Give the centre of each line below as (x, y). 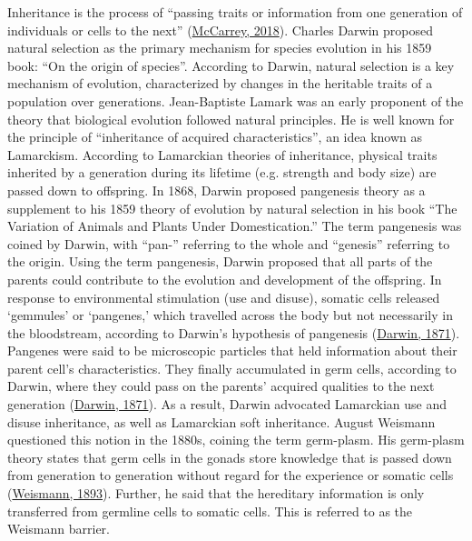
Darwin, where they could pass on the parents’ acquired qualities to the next (221, 386)
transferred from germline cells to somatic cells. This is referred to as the (210, 511)
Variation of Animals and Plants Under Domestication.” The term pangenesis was (235, 226)
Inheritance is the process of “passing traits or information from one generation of (235, 12)
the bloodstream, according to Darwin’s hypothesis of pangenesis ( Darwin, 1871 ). (234, 332)
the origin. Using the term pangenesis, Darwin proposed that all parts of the (220, 261)
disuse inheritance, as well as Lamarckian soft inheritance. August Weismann (221, 421)
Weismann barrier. (59, 529)
